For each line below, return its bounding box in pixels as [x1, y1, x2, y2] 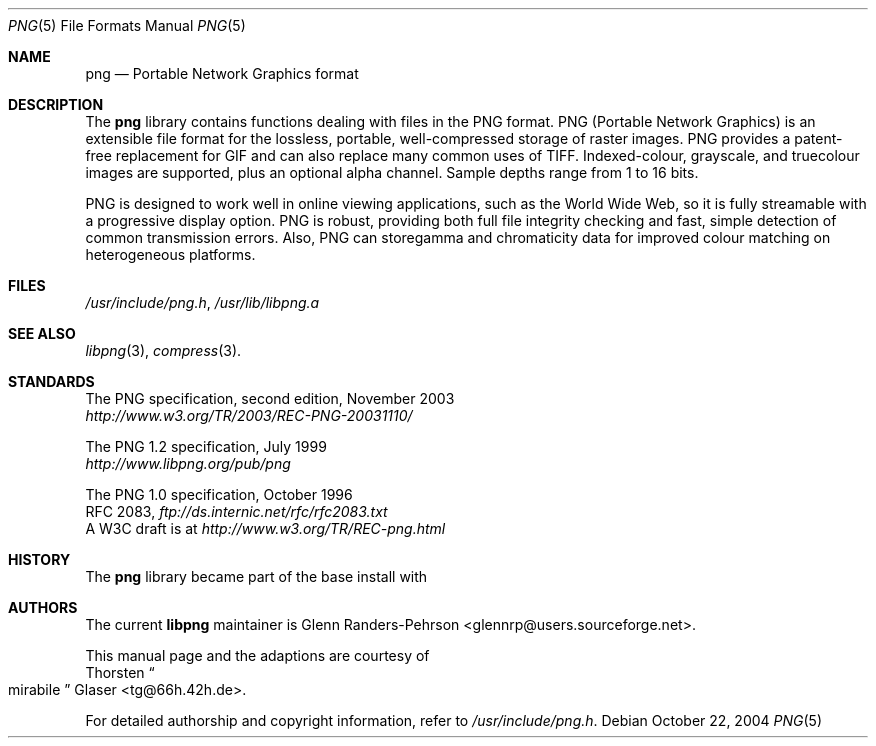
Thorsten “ [85, 664, 155, 681]
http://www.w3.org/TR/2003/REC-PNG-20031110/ [85, 407, 413, 424]
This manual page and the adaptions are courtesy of [85, 647, 430, 664]
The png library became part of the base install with [85, 568, 428, 585]
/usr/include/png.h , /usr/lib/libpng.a [85, 294, 320, 311]
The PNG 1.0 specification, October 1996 [85, 486, 353, 503]
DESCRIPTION [8, 96, 104, 113]
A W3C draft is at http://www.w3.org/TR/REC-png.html [85, 520, 446, 537]
